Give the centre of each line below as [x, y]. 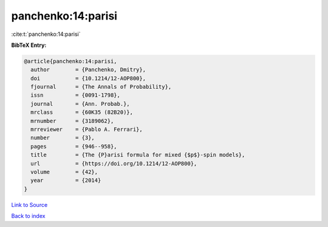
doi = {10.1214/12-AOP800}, [88, 78]
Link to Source [29, 204]
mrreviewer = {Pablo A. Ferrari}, [87, 130]
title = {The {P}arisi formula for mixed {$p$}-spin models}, [138, 155]
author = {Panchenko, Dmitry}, [88, 70]
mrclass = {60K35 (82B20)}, [82, 112]
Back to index [28, 216]
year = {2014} [66, 180]
